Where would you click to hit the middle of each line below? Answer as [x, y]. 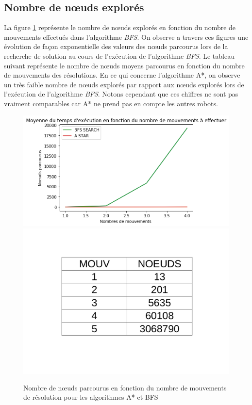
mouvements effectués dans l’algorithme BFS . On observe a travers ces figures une [126, 37]
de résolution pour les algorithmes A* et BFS [91, 397]
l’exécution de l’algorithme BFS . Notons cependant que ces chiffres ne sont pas [121, 94]
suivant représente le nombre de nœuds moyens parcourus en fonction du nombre [124, 65]
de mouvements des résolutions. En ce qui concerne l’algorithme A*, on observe [122, 75]
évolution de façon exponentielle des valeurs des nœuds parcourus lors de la [116, 46]
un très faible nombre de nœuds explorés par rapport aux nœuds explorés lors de [124, 84]
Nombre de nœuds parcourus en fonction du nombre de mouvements [125, 387]
